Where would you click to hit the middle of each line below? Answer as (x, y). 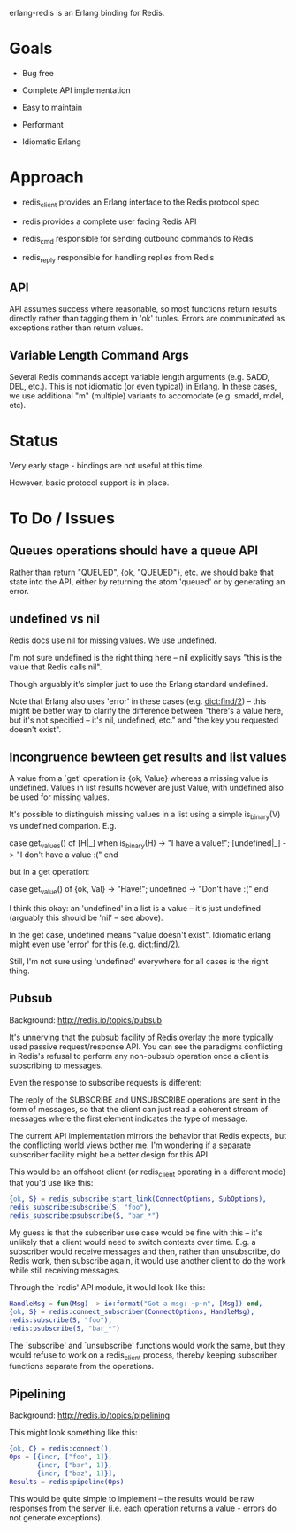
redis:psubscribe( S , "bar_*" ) (65, 1328)
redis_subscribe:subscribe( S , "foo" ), (80, 1208)
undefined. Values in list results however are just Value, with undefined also (147, 788)
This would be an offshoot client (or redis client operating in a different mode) (148, 1172)
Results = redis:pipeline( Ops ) (67, 1482)
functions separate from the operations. (82, 1366)
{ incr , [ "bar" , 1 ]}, (75, 1465)
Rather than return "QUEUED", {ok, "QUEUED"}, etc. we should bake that (141, 572)
